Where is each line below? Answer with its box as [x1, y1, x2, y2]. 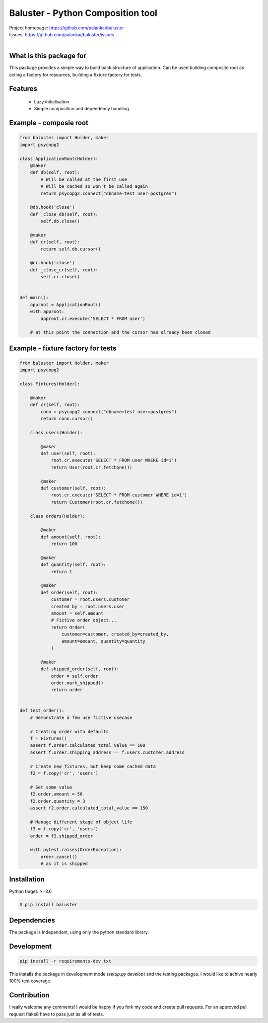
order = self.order [51, 673, 99, 679]
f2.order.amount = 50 [30, 791, 83, 797]
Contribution [9, 991, 50, 1000]
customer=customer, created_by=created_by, [61, 631, 169, 637]
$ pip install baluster [19, 902, 78, 907]
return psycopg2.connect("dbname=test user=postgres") [40, 190, 177, 196]
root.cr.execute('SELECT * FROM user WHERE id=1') [51, 458, 177, 463]
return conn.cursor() [40, 416, 93, 422]
